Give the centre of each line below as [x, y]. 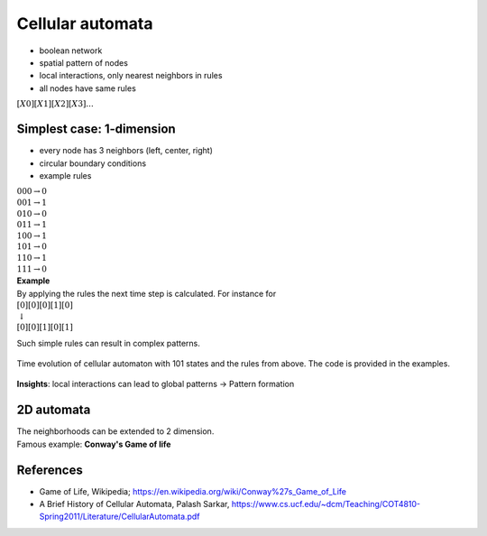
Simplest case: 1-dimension [96, 129]
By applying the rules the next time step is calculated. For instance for [147, 293]
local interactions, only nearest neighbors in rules [131, 76]
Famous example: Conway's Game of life [94, 444]
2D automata [54, 410]
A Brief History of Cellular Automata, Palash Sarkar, [134, 504]
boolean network [71, 51]
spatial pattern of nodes [83, 62]
